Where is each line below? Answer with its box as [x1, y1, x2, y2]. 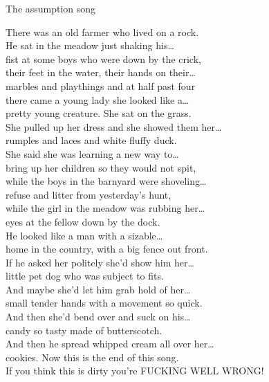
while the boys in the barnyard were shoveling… [6, 174, 207, 188]
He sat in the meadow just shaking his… [6, 38, 174, 53]
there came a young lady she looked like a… [6, 92, 189, 107]
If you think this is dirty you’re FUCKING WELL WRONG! [6, 363, 264, 378]
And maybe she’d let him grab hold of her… [6, 282, 191, 296]
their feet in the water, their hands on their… [6, 65, 196, 80]
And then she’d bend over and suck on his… [6, 309, 191, 324]
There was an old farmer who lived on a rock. [6, 24, 199, 39]
